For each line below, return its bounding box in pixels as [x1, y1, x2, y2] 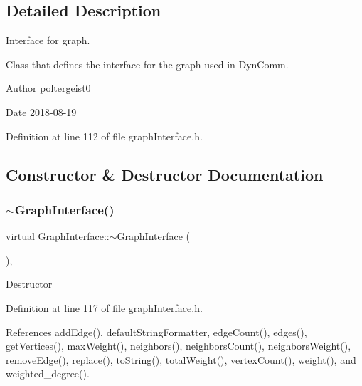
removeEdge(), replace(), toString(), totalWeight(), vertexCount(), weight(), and [6, 352, 356, 367]
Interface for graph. [6, 33, 90, 48]
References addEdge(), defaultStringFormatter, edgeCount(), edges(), [6, 324, 307, 339]
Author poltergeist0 [6, 80, 91, 95]
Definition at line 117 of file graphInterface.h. [6, 300, 203, 315]
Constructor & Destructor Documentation [6, 163, 324, 185]
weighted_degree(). [6, 366, 90, 381]
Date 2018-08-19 [6, 104, 77, 119]
